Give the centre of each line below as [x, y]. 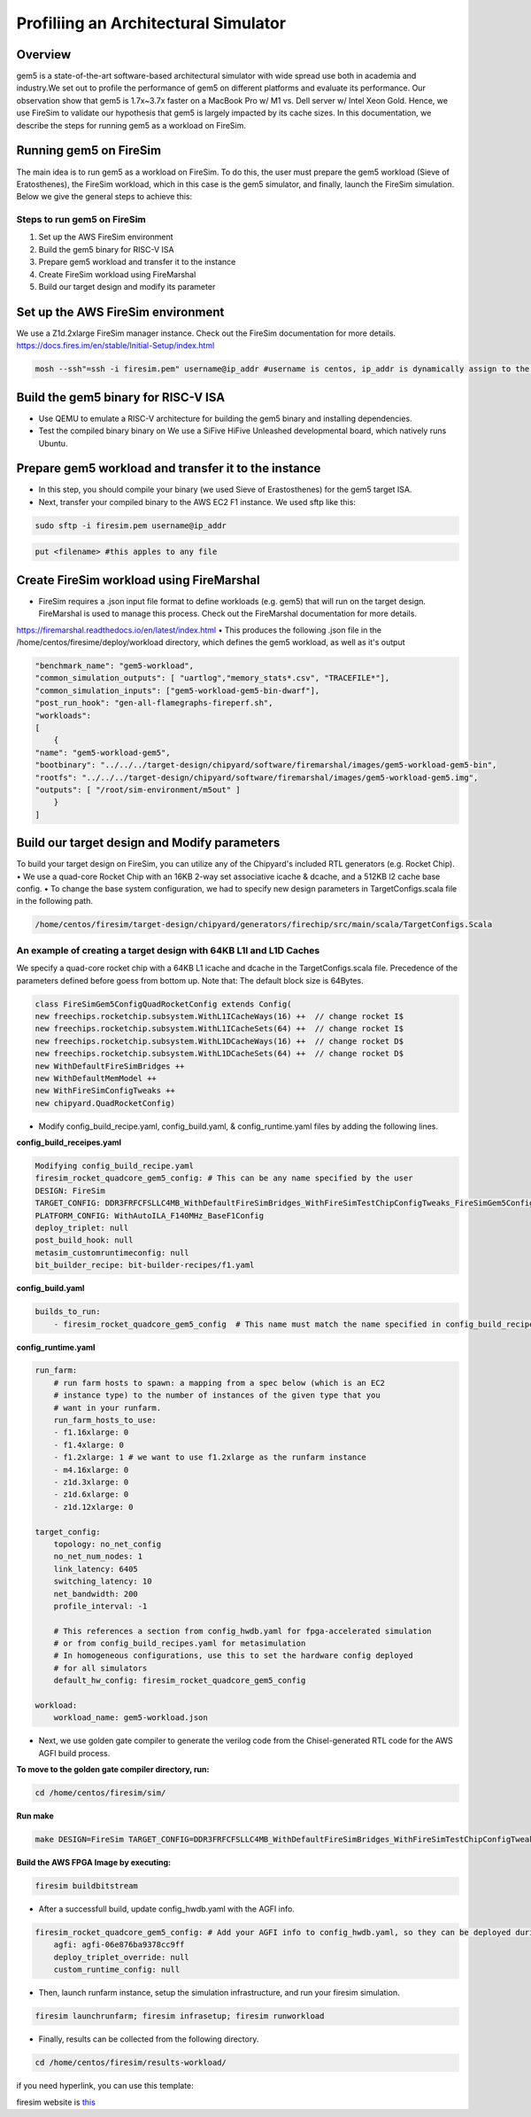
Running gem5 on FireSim [89, 151]
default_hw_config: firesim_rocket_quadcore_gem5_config [180, 1681]
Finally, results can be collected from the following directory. [149, 2039]
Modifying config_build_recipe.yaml [115, 1166]
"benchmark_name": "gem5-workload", [115, 666]
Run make [35, 1816]
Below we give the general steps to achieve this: [104, 197]
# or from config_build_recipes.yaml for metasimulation [180, 1643]
